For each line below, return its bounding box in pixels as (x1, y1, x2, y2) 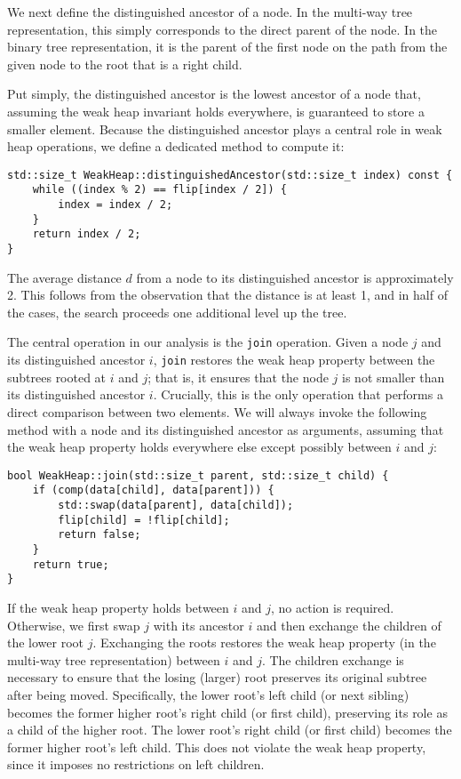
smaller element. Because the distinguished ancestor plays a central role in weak (7, 119, 442, 138)
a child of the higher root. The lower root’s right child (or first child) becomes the (7, 720, 452, 739)
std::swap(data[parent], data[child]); (58, 499, 294, 512)
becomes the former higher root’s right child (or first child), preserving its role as (7, 703, 448, 721)
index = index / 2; (58, 198, 173, 212)
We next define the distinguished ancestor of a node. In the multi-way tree (7, 3, 413, 20)
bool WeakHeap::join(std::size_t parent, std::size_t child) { (7, 469, 389, 482)
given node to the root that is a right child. (7, 54, 242, 73)
